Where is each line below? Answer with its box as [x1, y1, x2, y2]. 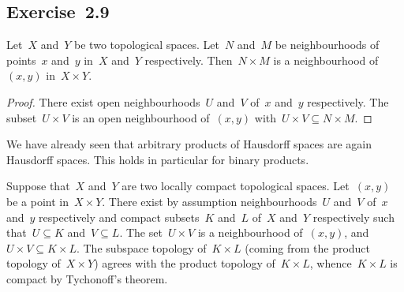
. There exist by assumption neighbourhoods [102, 193, 317, 209]
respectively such [312, 208, 395, 225]
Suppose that [6, 178, 70, 194]
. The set [119, 224, 163, 241]
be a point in [6, 193, 69, 209]
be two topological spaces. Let [74, 36, 219, 53]
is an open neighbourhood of [72, 109, 210, 125]
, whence [309, 255, 352, 271]
